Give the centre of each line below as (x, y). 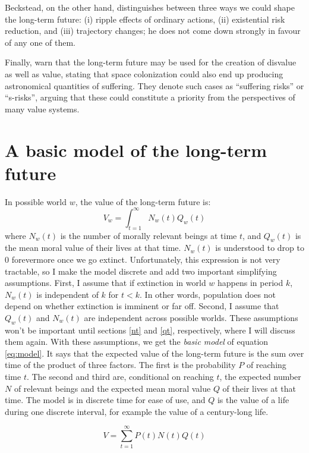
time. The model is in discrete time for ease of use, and (105, 400)
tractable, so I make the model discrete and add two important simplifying (141, 271)
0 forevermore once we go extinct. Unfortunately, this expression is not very (143, 259)
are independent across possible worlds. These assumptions (191, 317)
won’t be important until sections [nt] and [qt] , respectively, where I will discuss (150, 330)
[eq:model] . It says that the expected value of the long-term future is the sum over (154, 353)
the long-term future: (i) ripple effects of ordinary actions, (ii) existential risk (145, 19)
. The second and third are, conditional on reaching (120, 377)
